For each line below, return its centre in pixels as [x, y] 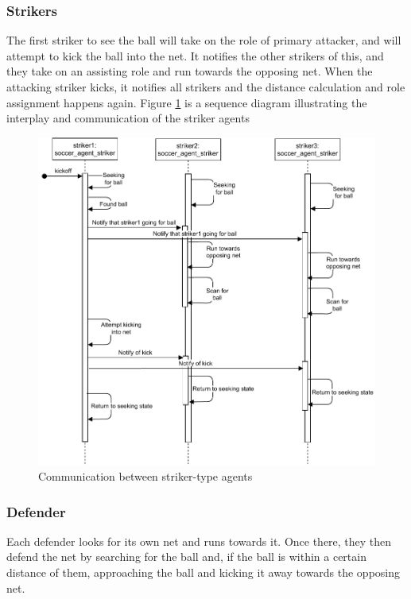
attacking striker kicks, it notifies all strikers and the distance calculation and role [206, 87]
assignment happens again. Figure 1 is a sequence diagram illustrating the [187, 102]
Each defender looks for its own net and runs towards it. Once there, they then [199, 541]
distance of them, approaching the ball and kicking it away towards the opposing [203, 572]
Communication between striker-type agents [145, 475]
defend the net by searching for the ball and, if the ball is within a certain [186, 556]
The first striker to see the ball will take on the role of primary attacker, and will [204, 40]
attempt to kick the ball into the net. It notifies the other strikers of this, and [195, 55]
